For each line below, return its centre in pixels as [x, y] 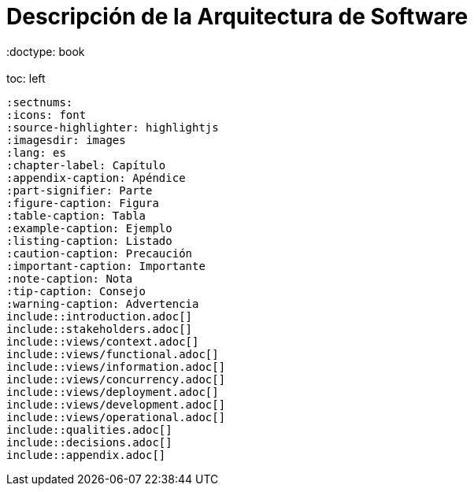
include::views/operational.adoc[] [116, 417]
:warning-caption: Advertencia [103, 303]
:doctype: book [46, 51]
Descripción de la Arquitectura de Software [237, 17]
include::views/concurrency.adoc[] [116, 379]
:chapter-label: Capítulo [86, 165]
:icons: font [46, 115]
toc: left [26, 78]
